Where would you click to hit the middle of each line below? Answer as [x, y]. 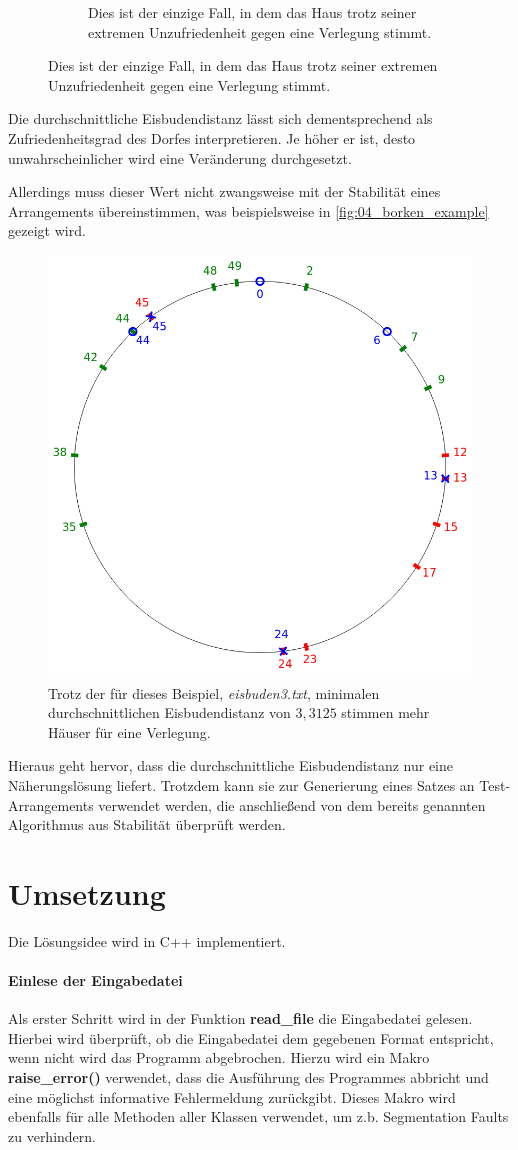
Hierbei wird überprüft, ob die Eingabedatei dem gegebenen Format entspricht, [251, 1037]
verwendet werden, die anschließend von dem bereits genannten [292, 804]
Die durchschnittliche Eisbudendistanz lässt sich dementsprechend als [220, 118]
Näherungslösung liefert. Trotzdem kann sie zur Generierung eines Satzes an [241, 784]
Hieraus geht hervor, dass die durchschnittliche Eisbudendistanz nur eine [230, 765]
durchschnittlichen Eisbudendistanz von [169, 712]
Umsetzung [87, 892]
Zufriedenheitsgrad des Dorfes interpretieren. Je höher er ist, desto [212, 137]
